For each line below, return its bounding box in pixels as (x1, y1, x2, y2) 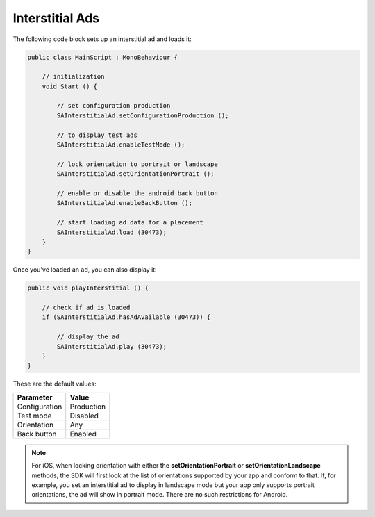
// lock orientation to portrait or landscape (56, 160, 218, 168)
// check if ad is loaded (42, 304, 131, 312)
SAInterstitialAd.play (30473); (56, 343, 167, 350)
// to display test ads (56, 131, 138, 139)
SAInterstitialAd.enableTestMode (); (56, 141, 185, 149)
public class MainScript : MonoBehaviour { (27, 53, 178, 61)
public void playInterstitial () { (27, 284, 149, 292)
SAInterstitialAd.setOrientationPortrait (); (56, 170, 215, 178)
